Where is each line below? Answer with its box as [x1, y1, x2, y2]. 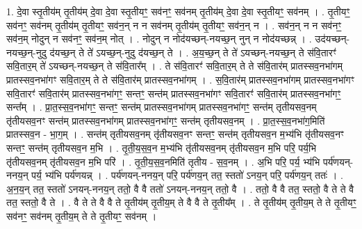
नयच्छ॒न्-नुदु [6, 45, 47, 59]
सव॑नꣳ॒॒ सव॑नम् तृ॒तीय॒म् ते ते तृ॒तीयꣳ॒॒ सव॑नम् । [6, 208, 157, 223]
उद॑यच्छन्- [315, 31, 350, 46]
